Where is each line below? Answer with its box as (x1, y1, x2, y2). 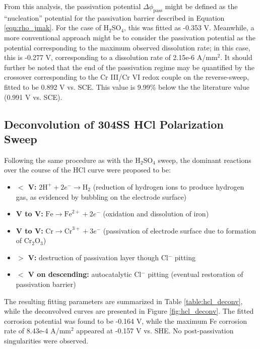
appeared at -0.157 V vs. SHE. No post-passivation (76, 325, 234, 336)
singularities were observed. (4, 335, 89, 346)
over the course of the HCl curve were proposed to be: (4, 164, 171, 175)
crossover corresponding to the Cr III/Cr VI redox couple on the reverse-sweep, (4, 72, 249, 82)
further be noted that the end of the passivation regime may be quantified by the (4, 62, 254, 72)
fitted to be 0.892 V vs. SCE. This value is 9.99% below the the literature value (4, 81, 249, 92)
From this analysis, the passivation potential (4, 1, 141, 11)
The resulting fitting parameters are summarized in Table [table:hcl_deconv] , (4, 296, 243, 306)
